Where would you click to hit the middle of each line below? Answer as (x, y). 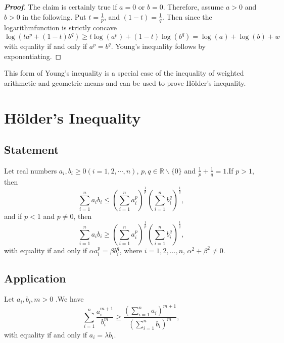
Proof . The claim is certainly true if (61, 7)
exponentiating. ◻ (33, 56)
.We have (69, 299)
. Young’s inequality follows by (158, 46)
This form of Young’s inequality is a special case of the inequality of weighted (124, 73)
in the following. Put (54, 16)
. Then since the (187, 16)
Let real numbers (31, 170)
